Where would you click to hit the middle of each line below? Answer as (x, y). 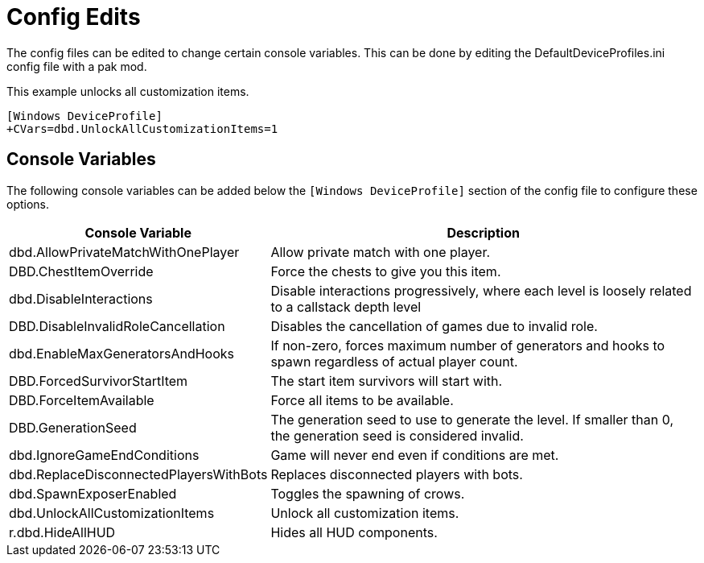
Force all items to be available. (362, 400)
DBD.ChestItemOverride (81, 271)
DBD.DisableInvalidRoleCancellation (117, 326)
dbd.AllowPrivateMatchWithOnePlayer (124, 252)
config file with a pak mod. (77, 66)
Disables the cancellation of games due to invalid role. (434, 326)
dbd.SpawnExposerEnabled (93, 493)
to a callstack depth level (346, 306)
